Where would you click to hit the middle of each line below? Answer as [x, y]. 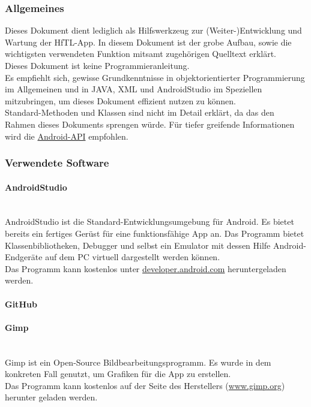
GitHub [21, 304]
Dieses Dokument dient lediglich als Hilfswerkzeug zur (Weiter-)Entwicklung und [153, 30]
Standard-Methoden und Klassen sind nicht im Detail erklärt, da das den [140, 112]
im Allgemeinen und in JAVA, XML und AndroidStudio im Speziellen [134, 89]
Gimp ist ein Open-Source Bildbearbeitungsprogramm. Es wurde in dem [138, 362]
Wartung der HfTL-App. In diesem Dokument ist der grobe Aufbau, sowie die [148, 42]
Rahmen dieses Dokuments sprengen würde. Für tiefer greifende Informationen [150, 124]
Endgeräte [24, 257]
